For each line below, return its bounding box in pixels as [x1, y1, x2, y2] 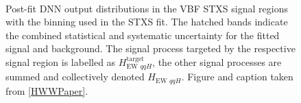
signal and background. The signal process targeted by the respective [5, 41, 296, 56]
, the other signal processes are [152, 54, 282, 69]
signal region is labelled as [5, 54, 116, 69]
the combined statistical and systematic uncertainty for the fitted [5, 27, 280, 42]
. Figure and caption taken [181, 69, 293, 84]
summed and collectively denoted [5, 69, 145, 84]
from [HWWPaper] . [5, 83, 88, 98]
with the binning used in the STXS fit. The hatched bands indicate [5, 14, 288, 29]
